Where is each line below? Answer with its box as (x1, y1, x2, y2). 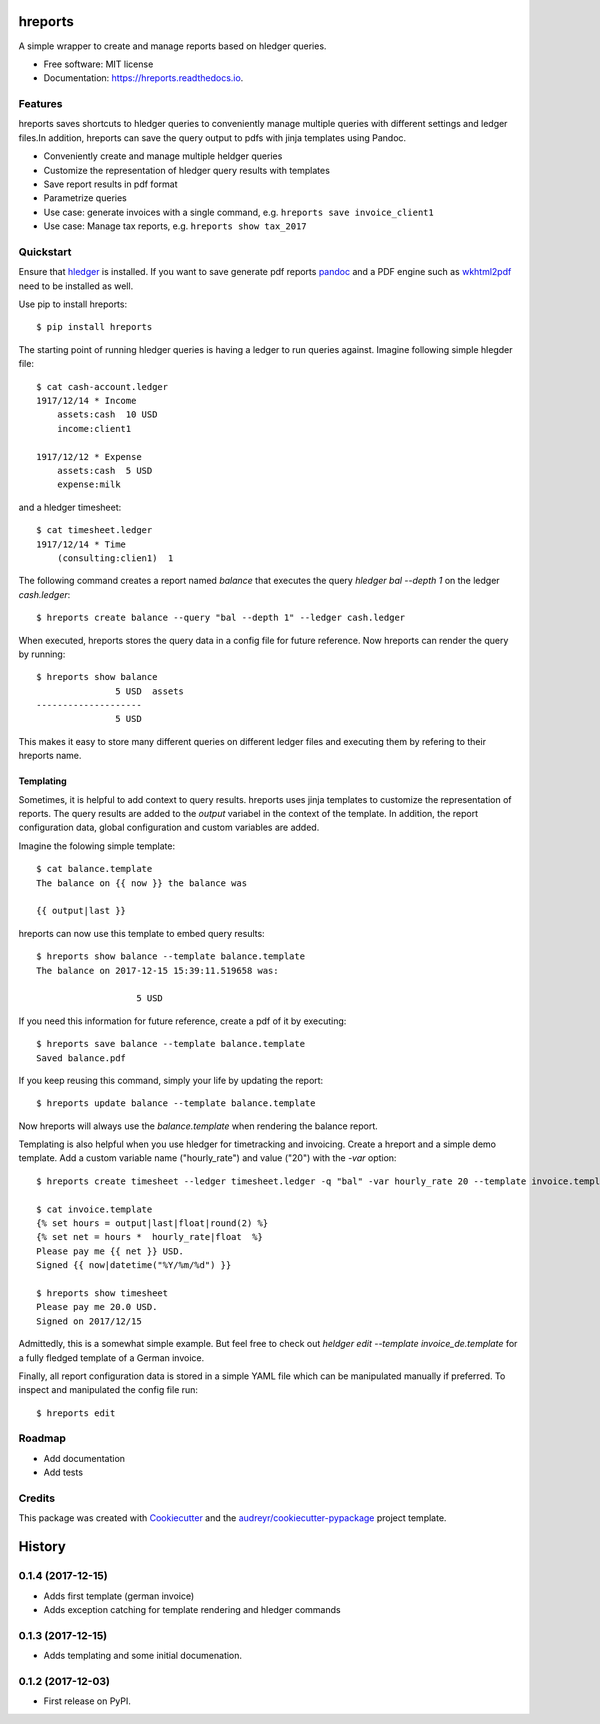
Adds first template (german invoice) (43, 1590, 195, 1602)
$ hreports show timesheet (36, 1287, 169, 1299)
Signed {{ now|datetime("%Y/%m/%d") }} (36, 1260, 232, 1271)
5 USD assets (115, 685, 185, 697)
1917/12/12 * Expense (36, 451, 142, 462)
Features (18, 97, 63, 111)
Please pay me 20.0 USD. (36, 1301, 158, 1313)
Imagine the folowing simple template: (18, 840, 175, 852)
